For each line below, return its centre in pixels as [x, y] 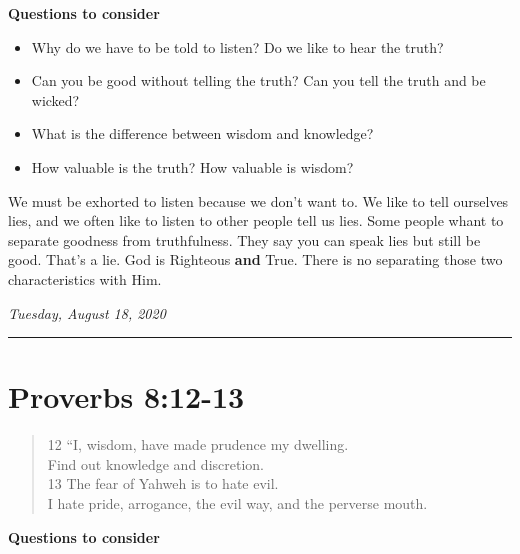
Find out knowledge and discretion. [155, 463]
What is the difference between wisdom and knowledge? [202, 133]
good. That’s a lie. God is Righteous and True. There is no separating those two [255, 259]
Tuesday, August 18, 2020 [87, 312]
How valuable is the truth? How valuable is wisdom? [192, 166]
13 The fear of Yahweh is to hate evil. [163, 483]
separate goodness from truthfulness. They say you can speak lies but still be [244, 239]
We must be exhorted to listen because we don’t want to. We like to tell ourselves [258, 200]
